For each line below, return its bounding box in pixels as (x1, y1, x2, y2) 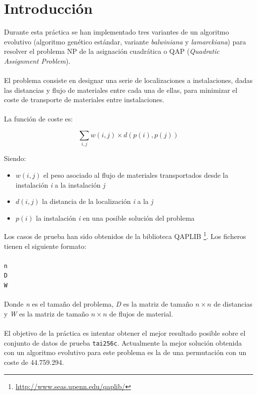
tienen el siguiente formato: (4, 240, 86, 251)
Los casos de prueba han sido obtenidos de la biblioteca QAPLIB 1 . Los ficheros (4, 230, 246, 241)
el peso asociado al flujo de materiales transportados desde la (43, 169, 228, 180)
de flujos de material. (109, 308, 173, 318)
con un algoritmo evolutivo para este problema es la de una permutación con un (4, 347, 247, 357)
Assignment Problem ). (4, 55, 71, 66)
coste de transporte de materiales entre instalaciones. (4, 94, 165, 105)
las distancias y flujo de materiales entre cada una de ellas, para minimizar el (4, 84, 238, 95)
